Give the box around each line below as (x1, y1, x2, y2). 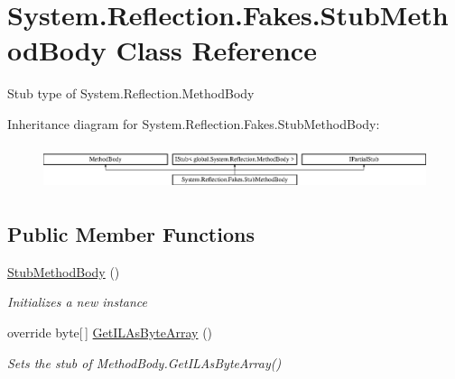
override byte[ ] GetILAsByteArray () (7, 322, 213, 341)
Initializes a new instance (7, 292, 147, 311)
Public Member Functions (7, 219, 255, 247)
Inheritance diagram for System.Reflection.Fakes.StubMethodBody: (7, 114, 380, 133)
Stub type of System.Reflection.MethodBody (7, 84, 255, 103)
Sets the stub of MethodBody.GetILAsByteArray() (7, 353, 282, 372)
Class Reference (116, 32, 317, 69)
